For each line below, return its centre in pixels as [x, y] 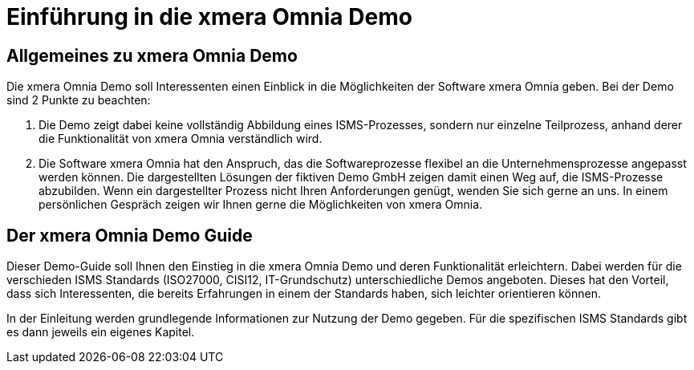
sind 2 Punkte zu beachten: [79, 100]
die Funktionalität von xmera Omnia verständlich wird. [181, 139]
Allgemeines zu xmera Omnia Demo [152, 55]
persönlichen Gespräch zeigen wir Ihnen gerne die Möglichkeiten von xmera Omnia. [261, 205]
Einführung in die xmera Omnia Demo [209, 17]
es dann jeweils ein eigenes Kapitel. [101, 332]
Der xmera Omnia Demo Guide [130, 235]
